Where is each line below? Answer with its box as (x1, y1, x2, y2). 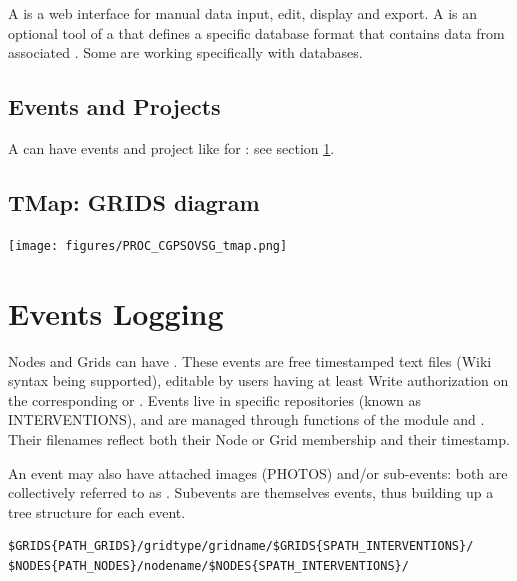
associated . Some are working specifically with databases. (8, 42, 363, 63)
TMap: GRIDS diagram (8, 186, 260, 217)
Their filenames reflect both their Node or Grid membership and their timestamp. (8, 428, 510, 449)
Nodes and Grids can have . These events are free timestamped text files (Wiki (8, 350, 492, 371)
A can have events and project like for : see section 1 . (8, 137, 335, 158)
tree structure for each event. (8, 501, 186, 522)
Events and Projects (8, 91, 221, 122)
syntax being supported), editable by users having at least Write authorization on (8, 370, 509, 391)
